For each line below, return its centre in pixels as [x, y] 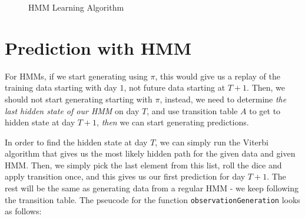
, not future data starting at [175, 87]
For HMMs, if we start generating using [76, 76]
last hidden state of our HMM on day [72, 110]
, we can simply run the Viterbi [212, 142]
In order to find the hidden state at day [76, 142]
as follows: [23, 211]
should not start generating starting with [79, 99]
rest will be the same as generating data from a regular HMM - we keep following [152, 188]
